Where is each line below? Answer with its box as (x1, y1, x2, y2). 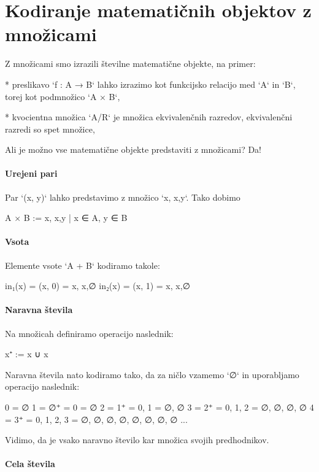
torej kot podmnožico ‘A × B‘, (5, 90, 120, 103)
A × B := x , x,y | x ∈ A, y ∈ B (5, 211, 128, 224)
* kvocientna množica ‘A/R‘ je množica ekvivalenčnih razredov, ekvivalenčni (5, 110, 293, 123)
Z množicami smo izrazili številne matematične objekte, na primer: (5, 57, 256, 70)
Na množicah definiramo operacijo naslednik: (5, 327, 174, 339)
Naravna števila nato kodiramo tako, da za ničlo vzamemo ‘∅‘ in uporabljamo (5, 368, 299, 381)
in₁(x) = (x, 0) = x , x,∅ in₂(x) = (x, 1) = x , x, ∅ (5, 279, 190, 292)
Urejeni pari (5, 167, 58, 180)
